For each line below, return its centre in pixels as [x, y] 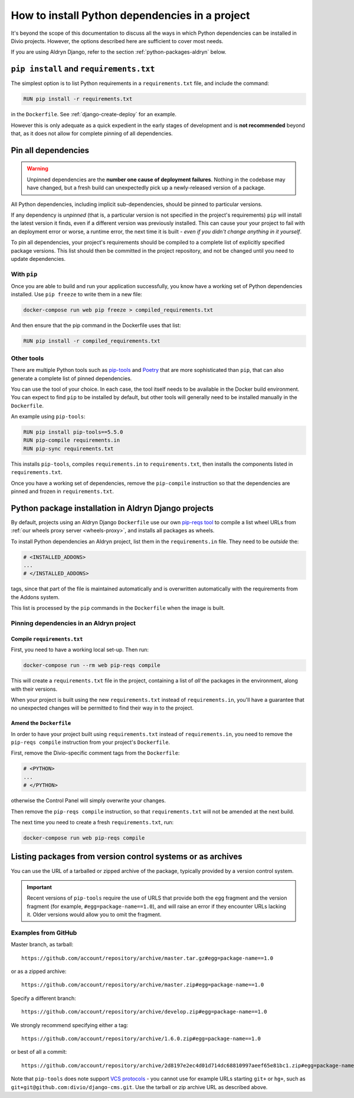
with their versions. [34, 689]
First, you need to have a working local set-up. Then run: [80, 650]
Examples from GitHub [44, 933]
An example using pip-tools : [48, 417]
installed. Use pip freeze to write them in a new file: [77, 295]
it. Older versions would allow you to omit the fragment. [94, 914]
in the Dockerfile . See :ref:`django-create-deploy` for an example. [94, 115]
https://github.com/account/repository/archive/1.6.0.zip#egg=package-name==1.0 [141, 1038]
